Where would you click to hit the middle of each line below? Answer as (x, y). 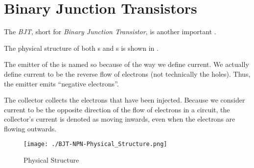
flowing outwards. (30, 128)
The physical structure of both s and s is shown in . (81, 48)
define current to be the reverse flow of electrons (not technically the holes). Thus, (127, 73)
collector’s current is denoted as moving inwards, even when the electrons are (120, 119)
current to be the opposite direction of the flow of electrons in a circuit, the (117, 109)
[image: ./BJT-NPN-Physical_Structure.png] (95, 144)
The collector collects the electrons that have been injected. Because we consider (125, 100)
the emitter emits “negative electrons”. (61, 83)
